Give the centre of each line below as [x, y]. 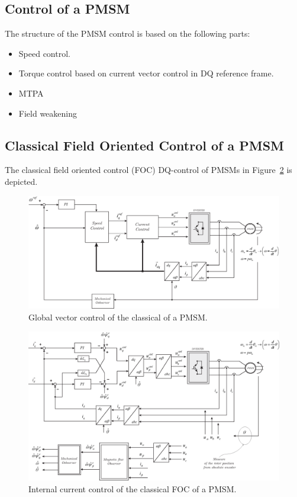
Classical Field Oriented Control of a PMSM [145, 145]
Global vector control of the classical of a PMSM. [118, 317]
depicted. [21, 181]
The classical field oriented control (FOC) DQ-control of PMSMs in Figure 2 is [148, 170]
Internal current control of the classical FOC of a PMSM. [133, 488]
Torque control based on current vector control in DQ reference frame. [146, 73]
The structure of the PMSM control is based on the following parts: [127, 33]
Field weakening [48, 113]
